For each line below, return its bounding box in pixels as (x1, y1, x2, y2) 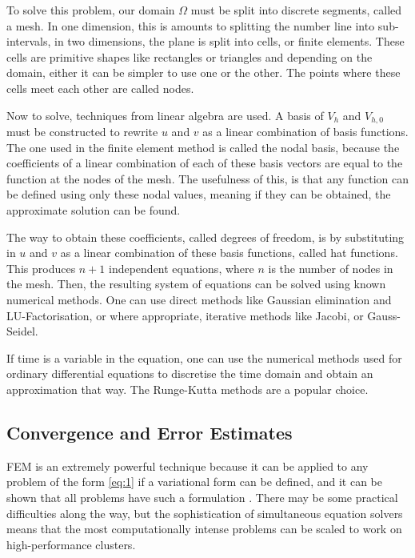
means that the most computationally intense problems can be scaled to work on (6, 520, 402, 537)
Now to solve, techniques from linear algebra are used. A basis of (6, 106, 324, 123)
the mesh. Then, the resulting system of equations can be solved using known (6, 275, 386, 292)
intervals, (6, 33, 51, 50)
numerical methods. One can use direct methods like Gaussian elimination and (6, 291, 392, 307)
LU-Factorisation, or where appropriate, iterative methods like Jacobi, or (6, 307, 364, 323)
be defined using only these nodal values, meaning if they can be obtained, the (6, 186, 391, 203)
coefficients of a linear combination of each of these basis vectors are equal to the (6, 155, 403, 171)
